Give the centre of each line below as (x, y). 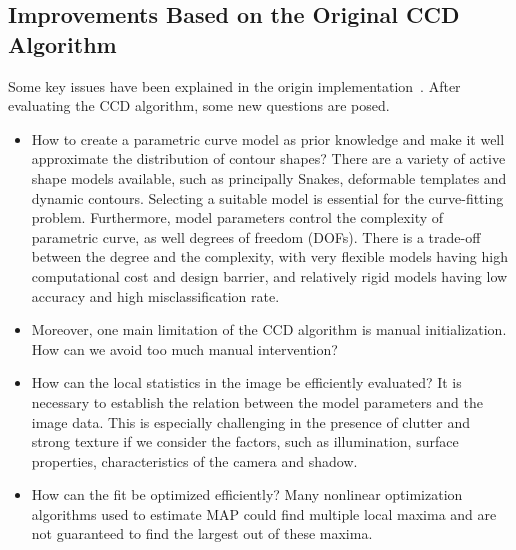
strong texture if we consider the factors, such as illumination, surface (245, 441)
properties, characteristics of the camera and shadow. (194, 460)
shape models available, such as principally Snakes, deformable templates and (269, 177)
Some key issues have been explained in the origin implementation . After (234, 85)
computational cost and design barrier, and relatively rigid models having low (269, 275)
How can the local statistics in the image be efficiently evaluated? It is (246, 382)
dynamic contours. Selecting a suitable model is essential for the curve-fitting (267, 197)
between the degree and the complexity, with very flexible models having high (269, 256)
